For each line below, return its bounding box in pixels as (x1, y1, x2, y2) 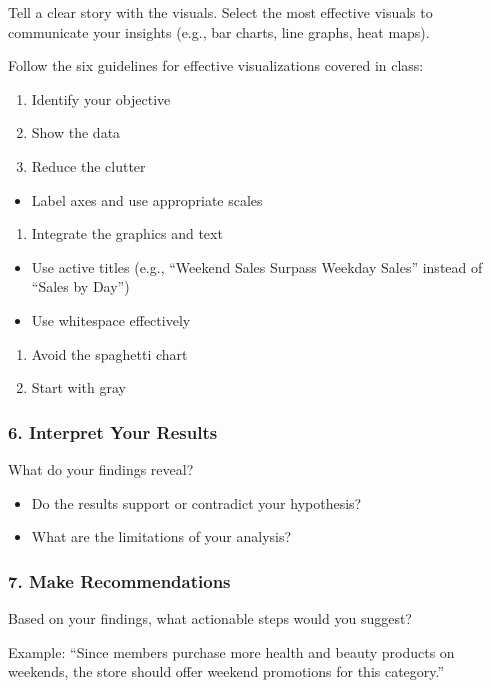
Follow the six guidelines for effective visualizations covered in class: (8, 55, 424, 76)
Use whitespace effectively (31, 309, 191, 330)
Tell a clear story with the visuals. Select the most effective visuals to (8, 2, 433, 22)
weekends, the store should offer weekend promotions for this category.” (8, 661, 445, 682)
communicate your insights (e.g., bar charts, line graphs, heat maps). (8, 21, 430, 42)
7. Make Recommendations (8, 568, 231, 593)
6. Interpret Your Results (8, 419, 218, 444)
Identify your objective (31, 88, 171, 109)
